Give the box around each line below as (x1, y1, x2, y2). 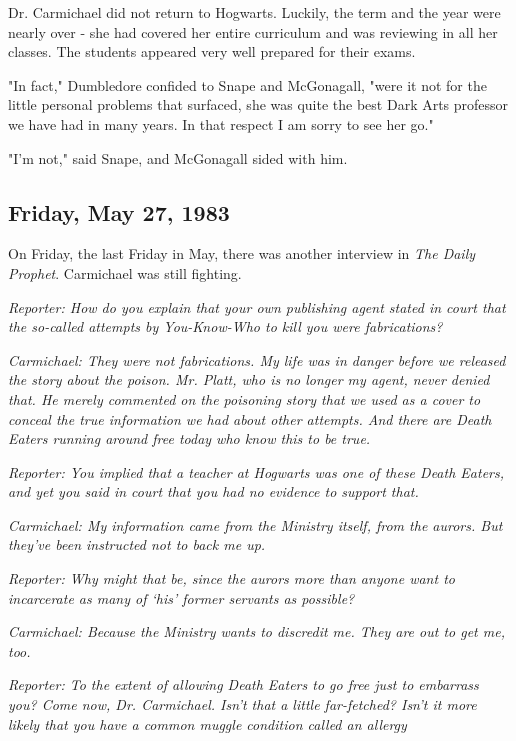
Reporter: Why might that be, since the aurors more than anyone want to (8, 568, 455, 589)
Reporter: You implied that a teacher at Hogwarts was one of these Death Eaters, (8, 461, 505, 482)
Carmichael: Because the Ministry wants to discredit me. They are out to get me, (8, 621, 505, 642)
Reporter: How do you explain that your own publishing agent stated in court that (8, 296, 506, 317)
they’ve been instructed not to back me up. (8, 534, 266, 555)
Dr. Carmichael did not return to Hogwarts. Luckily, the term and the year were (8, 2, 501, 22)
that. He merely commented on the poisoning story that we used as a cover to (8, 388, 481, 409)
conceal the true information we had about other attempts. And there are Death (8, 408, 492, 429)
